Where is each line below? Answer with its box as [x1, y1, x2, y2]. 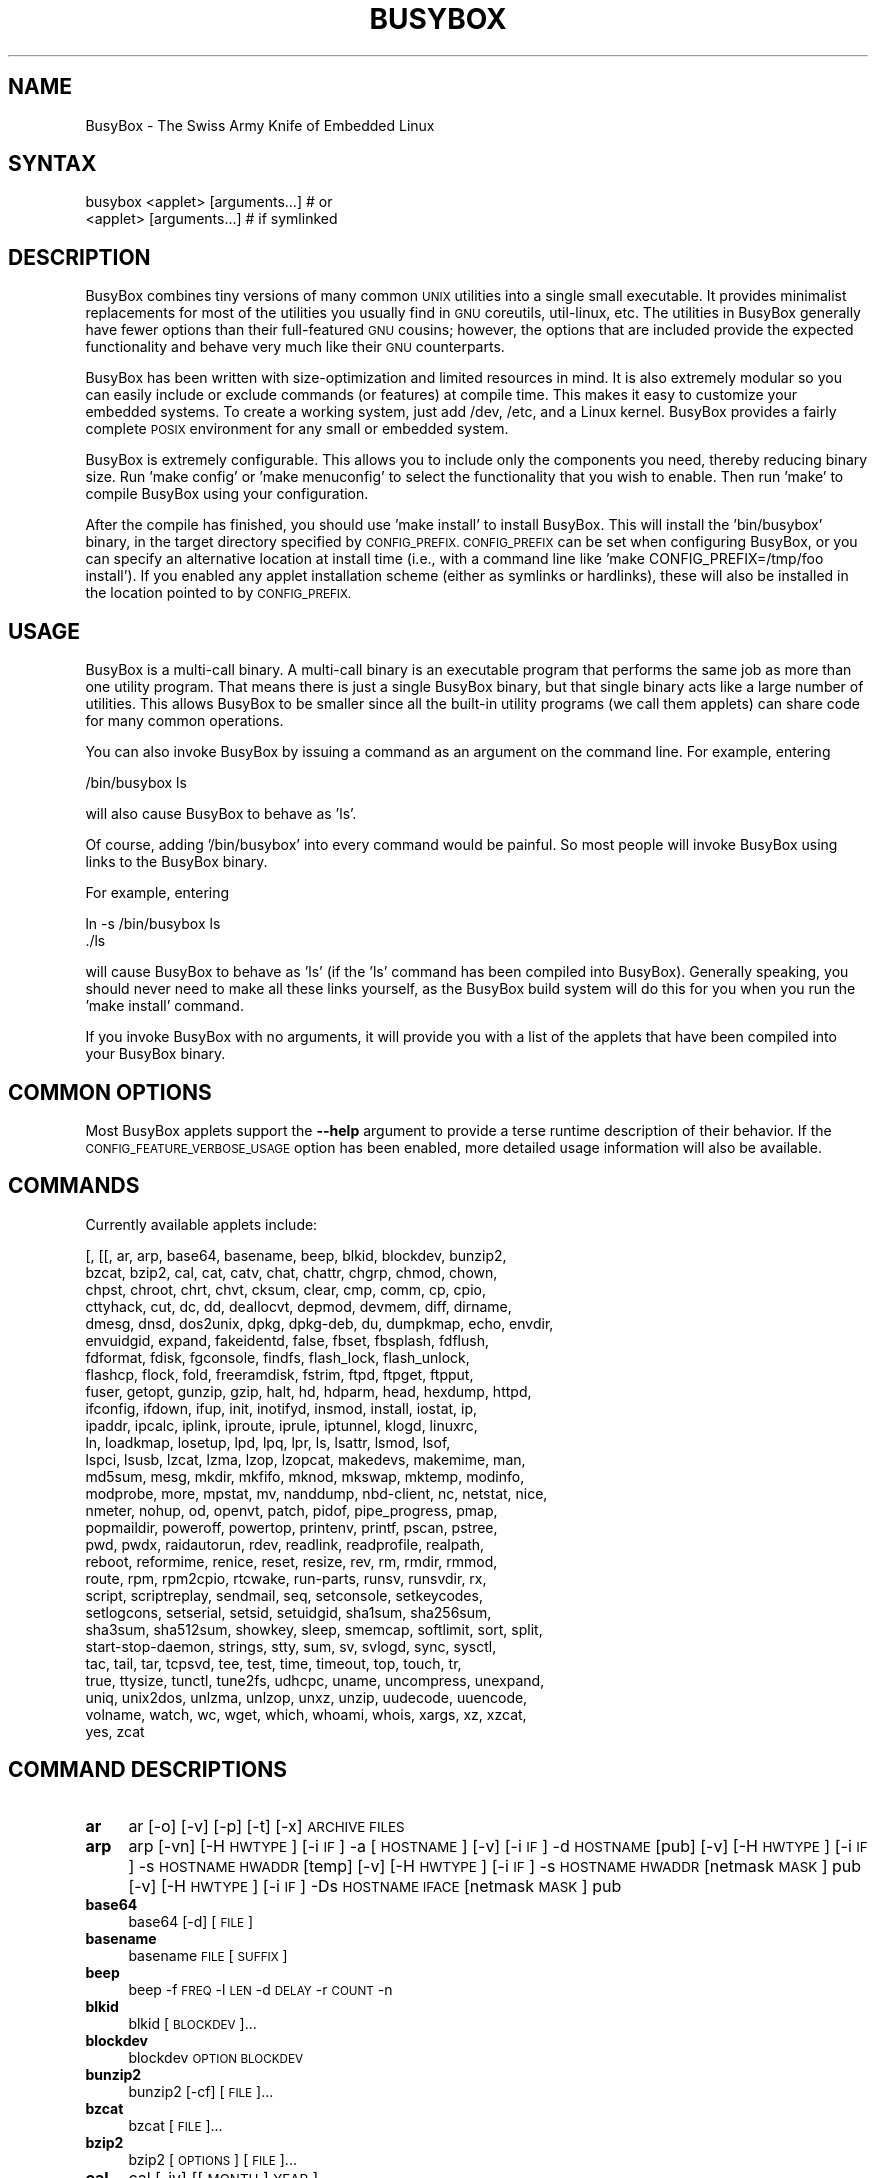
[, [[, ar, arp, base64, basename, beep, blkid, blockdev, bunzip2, [85, 1246, 507, 1264]
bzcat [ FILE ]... [128, 2116, 223, 2134]
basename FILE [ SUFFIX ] [128, 1946, 288, 1964]
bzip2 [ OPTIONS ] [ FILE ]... [128, 2150, 297, 2168]
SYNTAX [8, 151, 97, 177]
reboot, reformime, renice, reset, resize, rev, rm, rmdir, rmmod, [85, 1552, 498, 1570]
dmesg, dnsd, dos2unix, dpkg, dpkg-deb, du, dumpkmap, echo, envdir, [85, 1314, 554, 1332]
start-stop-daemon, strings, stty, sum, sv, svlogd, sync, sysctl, [85, 1637, 497, 1655]
